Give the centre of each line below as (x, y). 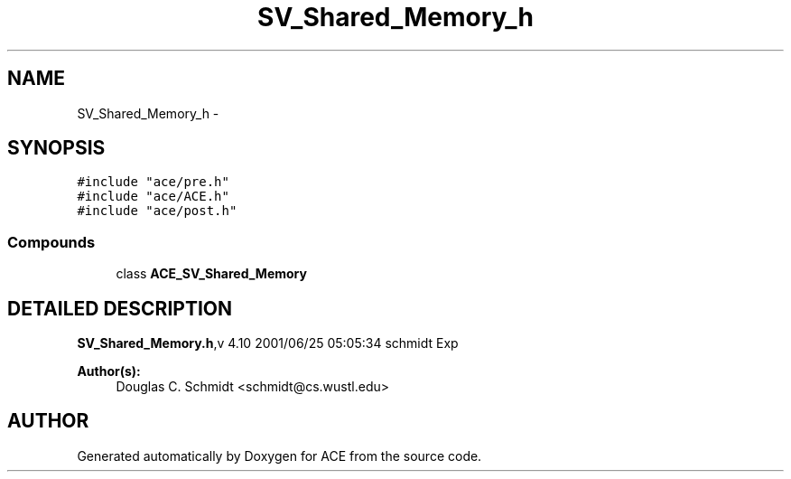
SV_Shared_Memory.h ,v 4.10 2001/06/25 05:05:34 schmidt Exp (268, 343)
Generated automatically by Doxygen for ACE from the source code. (279, 456)
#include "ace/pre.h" (153, 182)
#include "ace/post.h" (157, 211)
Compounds (51, 242)
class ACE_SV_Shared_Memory (211, 274)
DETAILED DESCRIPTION (120, 308)
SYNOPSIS (56, 148)
